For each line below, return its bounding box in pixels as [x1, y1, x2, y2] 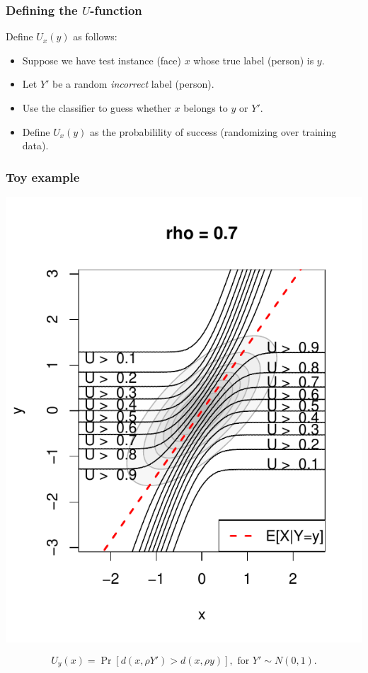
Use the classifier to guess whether [22, 100, 171, 115]
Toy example [6, 168, 80, 185]
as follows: [73, 29, 117, 44]
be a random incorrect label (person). [52, 76, 214, 91]
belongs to [183, 100, 228, 115]
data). [22, 138, 49, 153]
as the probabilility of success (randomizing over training [90, 124, 337, 139]
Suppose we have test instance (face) [22, 52, 181, 67]
